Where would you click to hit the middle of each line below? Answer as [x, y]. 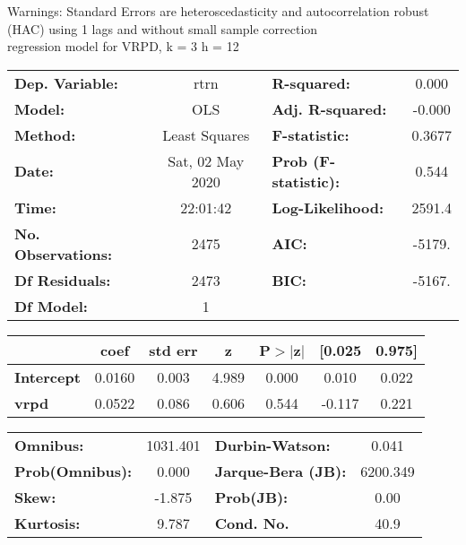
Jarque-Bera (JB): [280, 471]
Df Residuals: [63, 280]
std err [173, 350]
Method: [45, 134]
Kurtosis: [47, 523]
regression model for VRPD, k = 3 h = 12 [123, 46]
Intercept [47, 376]
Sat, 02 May [206, 160]
